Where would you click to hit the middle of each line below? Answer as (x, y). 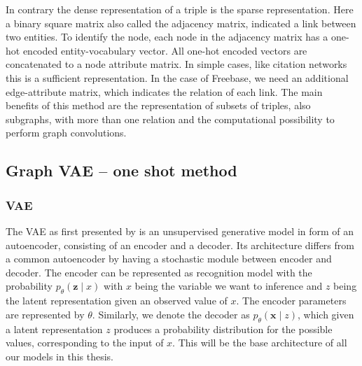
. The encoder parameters (291, 301)
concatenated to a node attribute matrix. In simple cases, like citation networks (176, 64)
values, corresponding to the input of (85, 343)
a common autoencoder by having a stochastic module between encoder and (169, 259)
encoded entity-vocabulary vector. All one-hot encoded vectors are (165, 50)
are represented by (45, 314)
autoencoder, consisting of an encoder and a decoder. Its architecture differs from (180, 245)
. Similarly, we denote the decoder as (171, 314)
